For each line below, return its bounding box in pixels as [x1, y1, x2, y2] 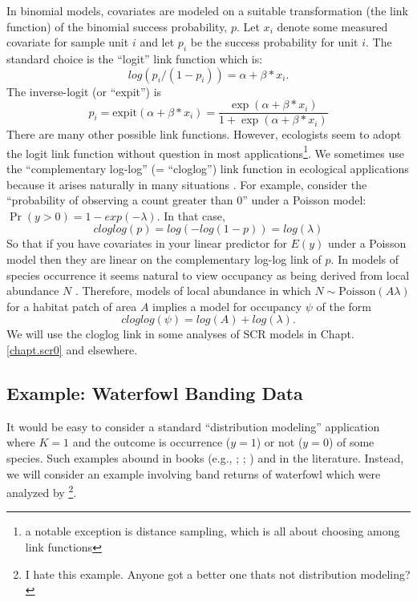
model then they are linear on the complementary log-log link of [6, 251, 322, 268]
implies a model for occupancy [152, 297, 302, 314]
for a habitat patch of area [6, 297, 137, 314]
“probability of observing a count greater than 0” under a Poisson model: [6, 192, 366, 208]
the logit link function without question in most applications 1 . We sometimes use [6, 142, 404, 161]
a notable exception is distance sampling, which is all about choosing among [25, 523, 400, 539]
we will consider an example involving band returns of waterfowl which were [6, 465, 381, 482]
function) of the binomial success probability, [6, 18, 228, 34]
